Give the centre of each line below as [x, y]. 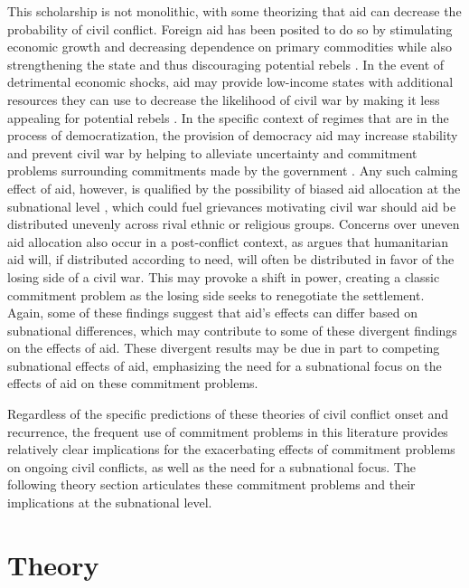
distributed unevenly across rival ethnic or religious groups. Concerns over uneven [234, 224]
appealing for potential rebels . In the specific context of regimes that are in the [228, 117]
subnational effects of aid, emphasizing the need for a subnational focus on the [225, 365]
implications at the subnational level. [110, 503]
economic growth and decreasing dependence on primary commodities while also [230, 47]
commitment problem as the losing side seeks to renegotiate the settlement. [216, 294]
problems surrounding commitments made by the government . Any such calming [233, 171]
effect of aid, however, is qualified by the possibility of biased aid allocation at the [234, 188]
